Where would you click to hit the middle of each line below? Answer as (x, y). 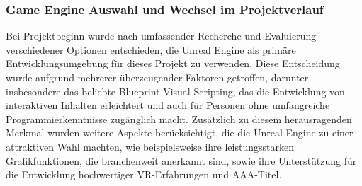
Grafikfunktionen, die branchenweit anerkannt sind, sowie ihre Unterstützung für (181, 160)
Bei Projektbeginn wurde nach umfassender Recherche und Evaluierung (161, 36)
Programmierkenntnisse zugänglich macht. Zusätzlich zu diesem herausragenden (179, 118)
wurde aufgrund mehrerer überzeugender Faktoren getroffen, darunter (157, 77)
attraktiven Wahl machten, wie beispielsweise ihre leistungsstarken (150, 146)
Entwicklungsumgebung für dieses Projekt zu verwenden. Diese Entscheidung (173, 63)
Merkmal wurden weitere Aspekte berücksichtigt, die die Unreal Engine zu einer (180, 133)
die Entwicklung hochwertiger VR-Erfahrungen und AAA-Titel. (144, 174)
